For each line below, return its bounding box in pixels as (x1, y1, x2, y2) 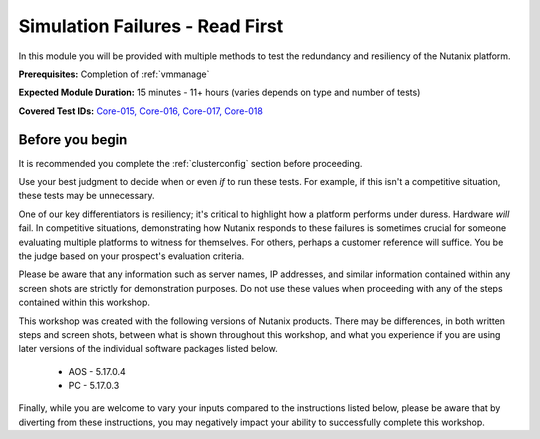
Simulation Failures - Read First (18, 15, 284, 37)
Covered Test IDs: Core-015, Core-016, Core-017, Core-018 (18, 105, 264, 117)
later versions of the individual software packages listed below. (18, 343, 279, 355)
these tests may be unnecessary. (18, 190, 155, 202)
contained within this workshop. (18, 296, 150, 309)
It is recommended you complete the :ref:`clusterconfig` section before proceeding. (18, 157, 363, 169)
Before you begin (18, 131, 128, 148)
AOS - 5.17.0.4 (68, 365, 127, 377)
